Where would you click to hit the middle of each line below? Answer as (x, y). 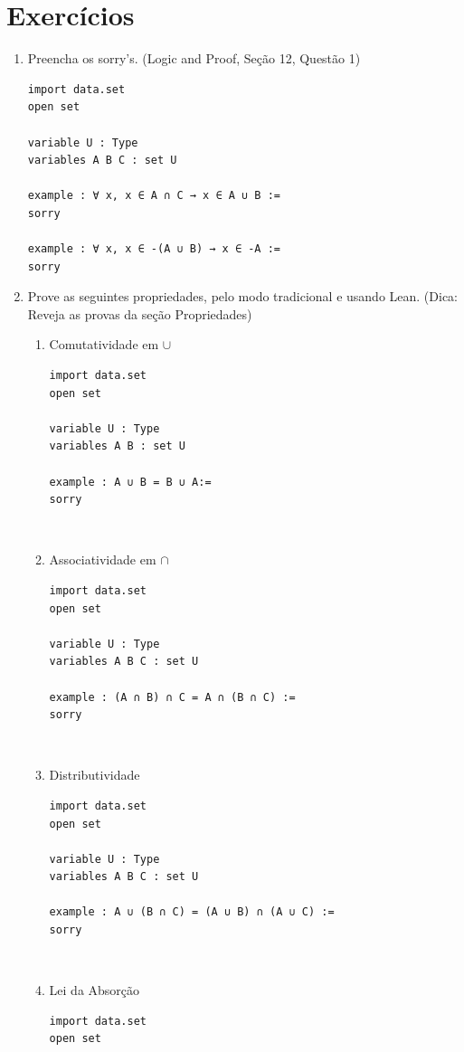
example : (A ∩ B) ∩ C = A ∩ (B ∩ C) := (172, 697)
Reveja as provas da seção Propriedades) (140, 313)
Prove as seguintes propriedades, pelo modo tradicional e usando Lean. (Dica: (242, 296)
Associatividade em (103, 559)
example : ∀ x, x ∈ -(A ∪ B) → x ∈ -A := (154, 249)
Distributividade (95, 775)
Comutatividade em (104, 344)
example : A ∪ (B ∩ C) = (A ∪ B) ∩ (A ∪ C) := (192, 912)
